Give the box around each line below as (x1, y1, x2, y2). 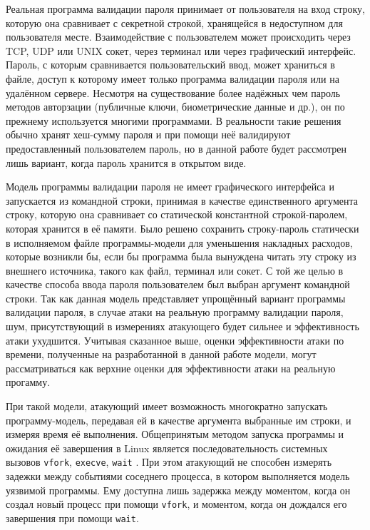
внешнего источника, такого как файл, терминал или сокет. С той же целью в (6, 263, 344, 277)
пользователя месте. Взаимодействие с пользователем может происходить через (6, 29, 351, 44)
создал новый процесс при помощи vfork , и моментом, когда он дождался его (6, 496, 347, 511)
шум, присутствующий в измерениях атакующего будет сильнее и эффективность (6, 319, 359, 334)
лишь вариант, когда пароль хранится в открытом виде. (6, 155, 247, 170)
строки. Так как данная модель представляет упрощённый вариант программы (6, 290, 346, 305)
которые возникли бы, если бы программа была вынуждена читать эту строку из (6, 249, 356, 264)
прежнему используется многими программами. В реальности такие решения (6, 113, 341, 128)
